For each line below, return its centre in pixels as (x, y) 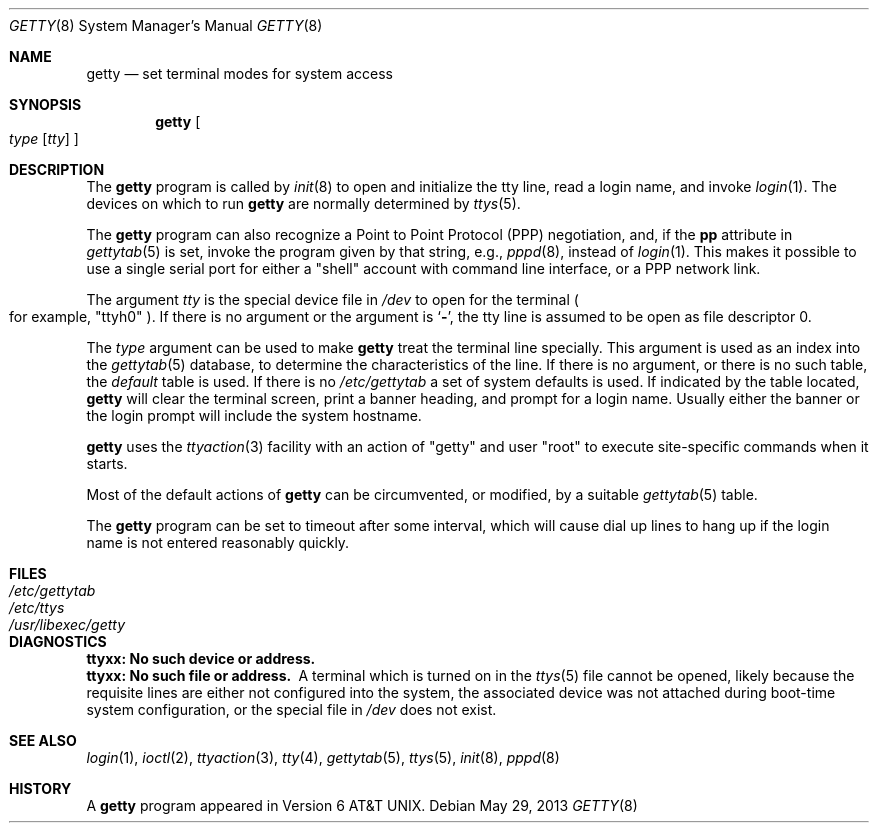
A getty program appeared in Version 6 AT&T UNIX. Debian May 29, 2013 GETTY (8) (362, 805)
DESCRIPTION (57, 169)
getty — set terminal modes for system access (239, 73)
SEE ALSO (43, 740)
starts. (107, 463)
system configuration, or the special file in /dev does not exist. (291, 709)
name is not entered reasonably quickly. (218, 542)
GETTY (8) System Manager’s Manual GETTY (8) (166, 25)
